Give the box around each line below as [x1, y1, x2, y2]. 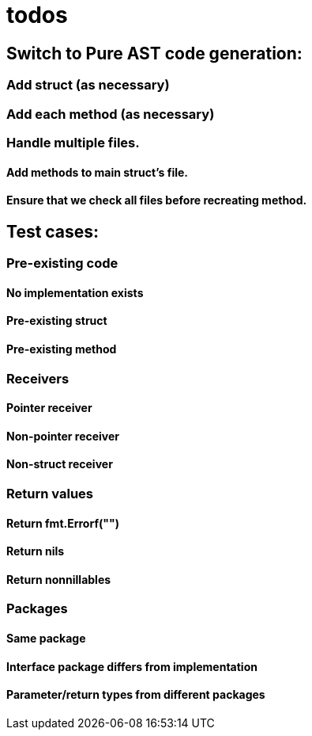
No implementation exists [6, 285, 144, 299]
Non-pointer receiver [6, 429, 120, 443]
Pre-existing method [6, 342, 117, 356]
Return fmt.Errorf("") [6, 516, 119, 530]
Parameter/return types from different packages [6, 688, 265, 702]
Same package [6, 631, 86, 646]
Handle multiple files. [6, 134, 140, 151]
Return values [6, 486, 93, 502]
